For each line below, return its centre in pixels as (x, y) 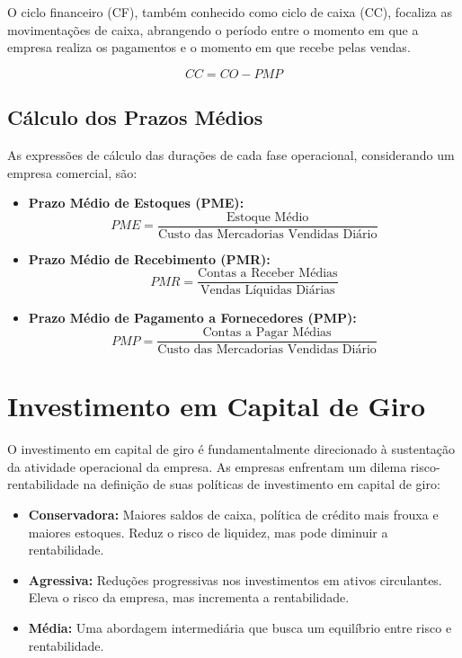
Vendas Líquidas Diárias (268, 291)
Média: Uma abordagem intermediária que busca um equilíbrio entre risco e (240, 628)
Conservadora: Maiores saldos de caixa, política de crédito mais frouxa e (233, 515)
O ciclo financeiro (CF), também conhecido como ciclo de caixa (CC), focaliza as (230, 12)
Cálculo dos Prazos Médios (135, 117)
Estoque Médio (268, 217)
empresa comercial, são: (72, 172)
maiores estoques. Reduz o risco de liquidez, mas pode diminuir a (208, 532)
